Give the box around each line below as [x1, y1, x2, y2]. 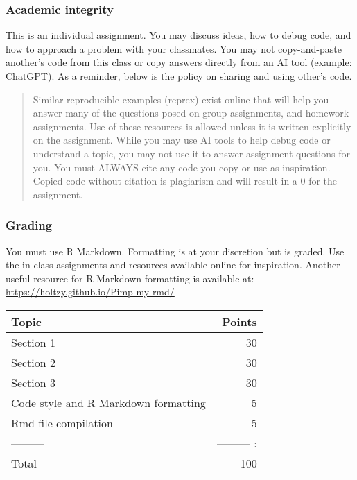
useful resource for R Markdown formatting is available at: [6, 271, 254, 285]
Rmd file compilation [11, 414, 113, 431]
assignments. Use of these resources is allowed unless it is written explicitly [33, 119, 351, 133]
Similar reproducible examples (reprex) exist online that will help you [33, 92, 329, 106]
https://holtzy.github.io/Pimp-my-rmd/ [6, 284, 175, 299]
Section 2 [11, 354, 56, 370]
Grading [6, 216, 53, 234]
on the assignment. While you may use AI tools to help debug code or [33, 132, 331, 147]
